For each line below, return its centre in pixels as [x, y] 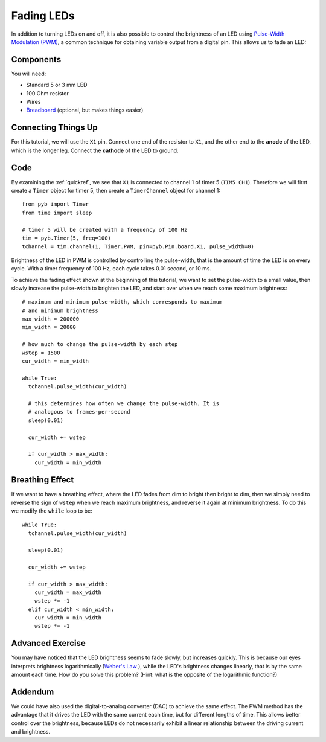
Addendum [33, 692]
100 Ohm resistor [47, 93]
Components [36, 59]
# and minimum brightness [60, 310]
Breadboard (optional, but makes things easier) [85, 110]
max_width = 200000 [51, 319]
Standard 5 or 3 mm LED [57, 85]
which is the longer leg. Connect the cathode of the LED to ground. [95, 150]
